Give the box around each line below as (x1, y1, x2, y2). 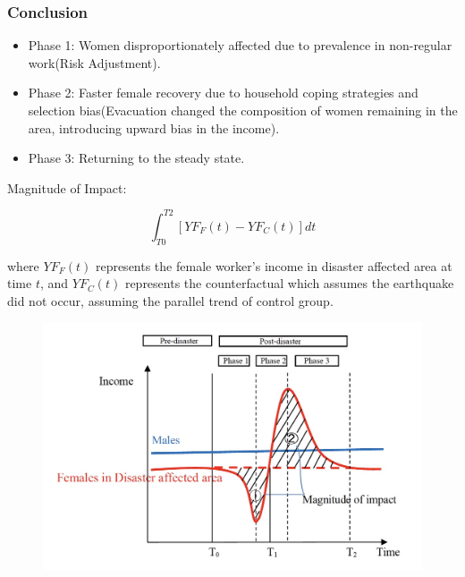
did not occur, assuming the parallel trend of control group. (7, 291, 334, 310)
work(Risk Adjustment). (28, 53, 161, 72)
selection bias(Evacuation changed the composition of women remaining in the (28, 101, 458, 119)
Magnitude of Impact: (7, 178, 127, 197)
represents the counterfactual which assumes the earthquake (124, 274, 454, 293)
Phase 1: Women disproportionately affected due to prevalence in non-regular (28, 36, 452, 55)
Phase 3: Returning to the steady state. (28, 148, 245, 167)
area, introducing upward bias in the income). (28, 118, 280, 137)
